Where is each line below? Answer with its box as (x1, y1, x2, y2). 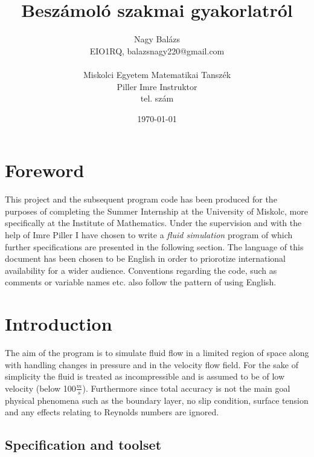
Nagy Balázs (133, 33, 181, 45)
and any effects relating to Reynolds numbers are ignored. (5, 406, 219, 418)
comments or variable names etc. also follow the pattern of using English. (5, 276, 277, 288)
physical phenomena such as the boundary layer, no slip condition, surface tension (5, 394, 309, 406)
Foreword (5, 158, 85, 183)
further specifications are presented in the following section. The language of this (5, 240, 304, 253)
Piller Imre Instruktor (117, 80, 197, 92)
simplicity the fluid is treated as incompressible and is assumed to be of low (5, 370, 285, 383)
